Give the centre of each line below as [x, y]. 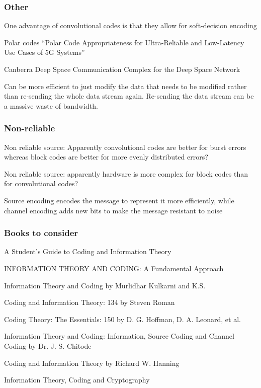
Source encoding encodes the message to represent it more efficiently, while [119, 200]
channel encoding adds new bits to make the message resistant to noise [113, 210]
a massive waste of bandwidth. [51, 105]
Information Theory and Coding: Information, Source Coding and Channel [119, 336]
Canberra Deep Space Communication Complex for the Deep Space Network [122, 69]
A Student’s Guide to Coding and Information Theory [88, 251]
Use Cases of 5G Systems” [45, 52]
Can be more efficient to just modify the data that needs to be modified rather [125, 86]
